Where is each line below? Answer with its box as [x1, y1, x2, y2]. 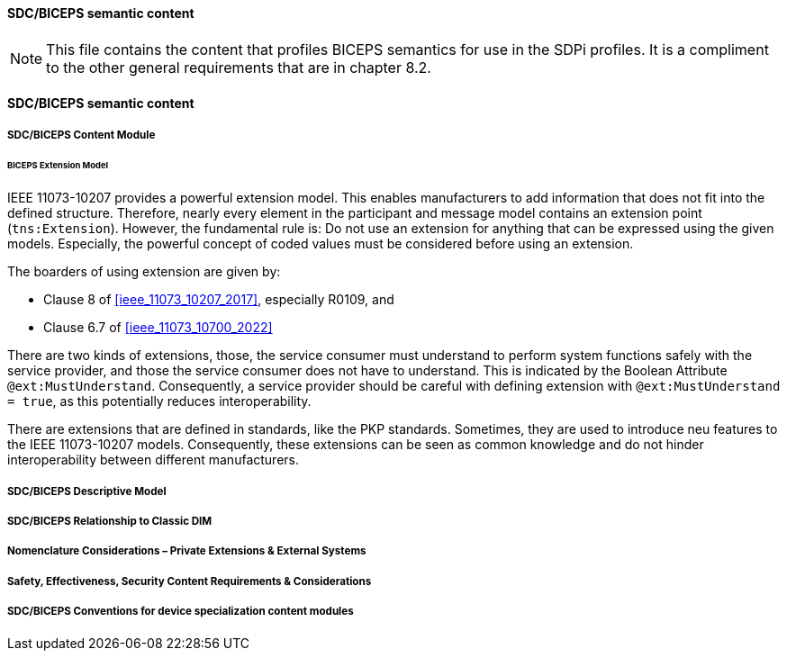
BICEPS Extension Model [7, 160, 109, 171]
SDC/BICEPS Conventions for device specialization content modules [7, 605, 354, 618]
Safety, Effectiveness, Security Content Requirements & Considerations [7, 574, 372, 588]
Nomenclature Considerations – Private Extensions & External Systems [7, 545, 366, 558]
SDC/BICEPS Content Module [7, 128, 156, 141]
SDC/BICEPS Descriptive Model [7, 484, 167, 498]
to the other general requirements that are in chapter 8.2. [46, 58, 431, 77]
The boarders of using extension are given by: [7, 264, 281, 280]
